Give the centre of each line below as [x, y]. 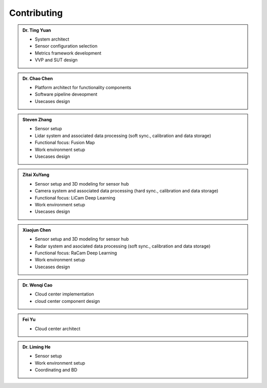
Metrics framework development [68, 53]
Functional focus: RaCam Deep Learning [76, 253]
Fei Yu [29, 320]
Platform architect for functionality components [83, 87]
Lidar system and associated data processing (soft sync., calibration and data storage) [123, 136]
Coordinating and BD [56, 370]
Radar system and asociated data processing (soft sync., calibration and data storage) [123, 246]
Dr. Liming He [37, 347]
